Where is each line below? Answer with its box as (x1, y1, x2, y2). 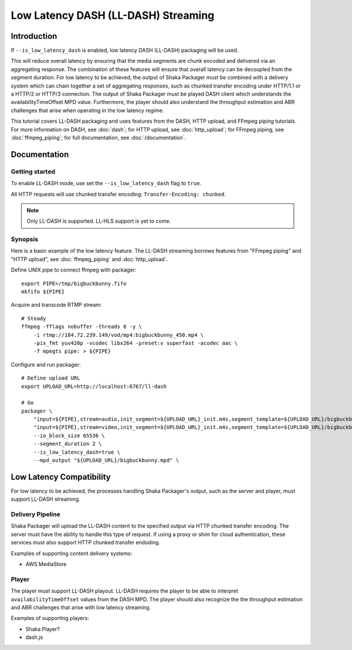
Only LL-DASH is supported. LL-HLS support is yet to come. (26, 217, 171, 225)
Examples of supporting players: (11, 615, 89, 622)
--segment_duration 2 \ (33, 441, 102, 447)
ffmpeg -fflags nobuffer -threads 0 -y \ (21, 323, 142, 330)
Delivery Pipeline (11, 510, 61, 518)
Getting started (11, 167, 56, 176)
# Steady (21, 315, 46, 321)
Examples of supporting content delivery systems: (11, 550, 133, 557)
